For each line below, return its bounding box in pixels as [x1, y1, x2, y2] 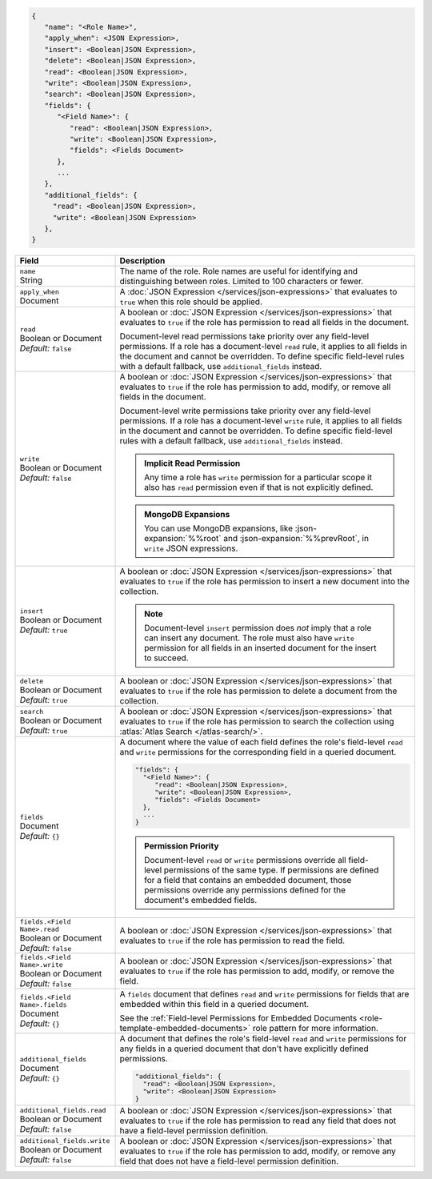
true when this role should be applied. [119, 296, 263, 307]
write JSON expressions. [144, 543, 238, 554]
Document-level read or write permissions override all [144, 855, 347, 866]
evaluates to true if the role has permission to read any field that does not [119, 1115, 396, 1126]
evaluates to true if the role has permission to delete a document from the [119, 685, 398, 696]
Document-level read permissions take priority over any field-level [119, 331, 370, 342]
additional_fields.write [19, 1137, 110, 1145]
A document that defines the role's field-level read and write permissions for [119, 1033, 407, 1045]
